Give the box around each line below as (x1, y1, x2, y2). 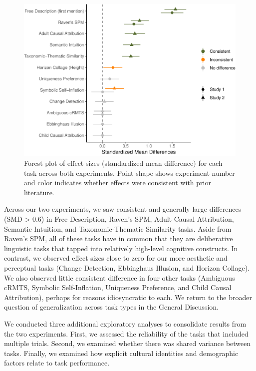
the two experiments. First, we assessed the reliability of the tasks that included (4, 328, 249, 339)
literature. (24, 187, 54, 197)
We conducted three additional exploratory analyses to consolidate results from (4, 318, 247, 329)
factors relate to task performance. (4, 358, 110, 368)
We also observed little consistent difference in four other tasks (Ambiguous (4, 272, 235, 283)
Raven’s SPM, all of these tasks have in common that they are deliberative (4, 233, 233, 244)
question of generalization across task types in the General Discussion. (4, 302, 219, 312)
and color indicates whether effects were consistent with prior (24, 177, 211, 188)
